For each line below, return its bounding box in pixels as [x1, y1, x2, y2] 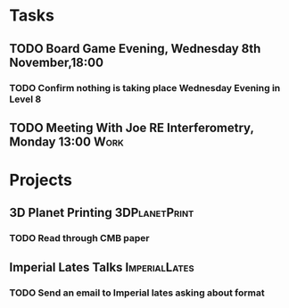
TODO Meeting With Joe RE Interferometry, [9, 120, 254, 135]
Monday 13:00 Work [9, 134, 125, 149]
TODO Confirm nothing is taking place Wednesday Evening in [9, 81, 281, 94]
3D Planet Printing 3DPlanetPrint [9, 205, 194, 221]
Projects [9, 171, 73, 190]
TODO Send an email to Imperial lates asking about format [9, 287, 265, 299]
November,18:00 [9, 54, 104, 70]
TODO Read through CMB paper [9, 232, 150, 245]
